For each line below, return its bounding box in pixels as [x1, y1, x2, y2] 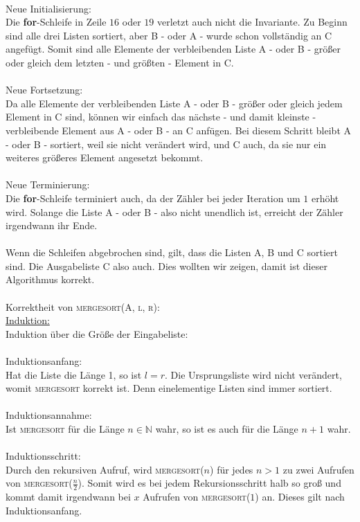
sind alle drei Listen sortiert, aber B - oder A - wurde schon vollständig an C [6, 28, 332, 42]
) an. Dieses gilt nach [255, 489, 345, 504]
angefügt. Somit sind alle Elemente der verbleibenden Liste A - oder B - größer [6, 42, 341, 56]
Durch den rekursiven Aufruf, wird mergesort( [6, 462, 204, 476]
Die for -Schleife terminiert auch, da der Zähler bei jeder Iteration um [6, 190, 300, 205]
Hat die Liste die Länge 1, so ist [6, 367, 142, 381]
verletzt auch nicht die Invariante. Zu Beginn [156, 15, 348, 29]
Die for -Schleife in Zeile [6, 15, 107, 29]
